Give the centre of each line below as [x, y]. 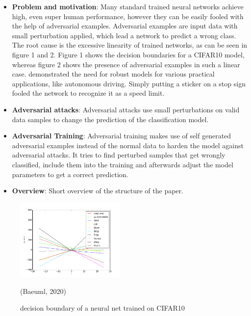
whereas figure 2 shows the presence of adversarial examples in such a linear [126, 64]
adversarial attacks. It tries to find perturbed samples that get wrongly [119, 155]
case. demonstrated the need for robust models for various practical [113, 74]
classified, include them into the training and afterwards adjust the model [123, 164]
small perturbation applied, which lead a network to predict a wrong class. [124, 35]
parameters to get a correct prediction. [70, 174]
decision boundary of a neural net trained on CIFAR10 [102, 307]
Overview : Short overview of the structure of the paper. [98, 191]
